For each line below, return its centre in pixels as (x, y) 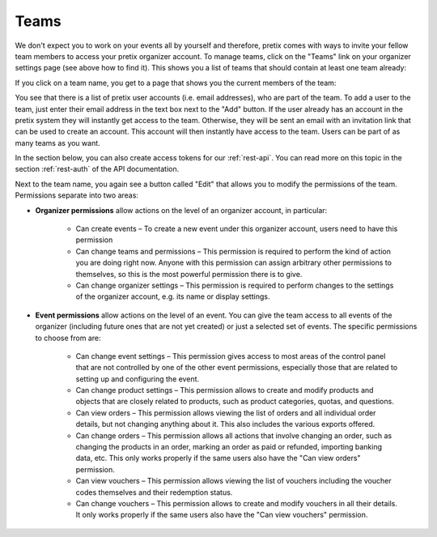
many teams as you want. (57, 143)
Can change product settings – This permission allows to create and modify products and (225, 390)
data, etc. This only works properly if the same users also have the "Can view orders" (218, 458)
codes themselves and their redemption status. (154, 492)
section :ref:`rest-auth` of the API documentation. (97, 169)
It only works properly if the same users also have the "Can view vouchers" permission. (222, 515)
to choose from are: (68, 338)
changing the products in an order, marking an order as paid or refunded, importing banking (229, 447)
